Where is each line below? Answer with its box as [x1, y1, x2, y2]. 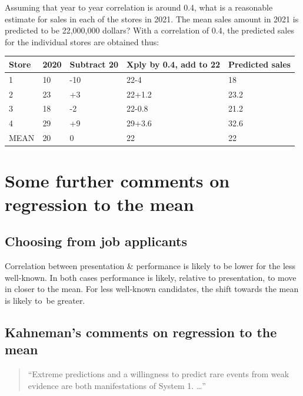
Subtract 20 [69, 58, 119, 70]
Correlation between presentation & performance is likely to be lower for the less [5, 259, 296, 271]
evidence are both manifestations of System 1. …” [28, 379, 206, 391]
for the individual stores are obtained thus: [5, 35, 159, 48]
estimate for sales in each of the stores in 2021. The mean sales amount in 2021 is [5, 12, 299, 25]
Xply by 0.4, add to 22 [126, 58, 221, 70]
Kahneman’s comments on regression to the [5, 323, 277, 341]
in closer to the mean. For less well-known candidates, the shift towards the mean [5, 283, 299, 295]
